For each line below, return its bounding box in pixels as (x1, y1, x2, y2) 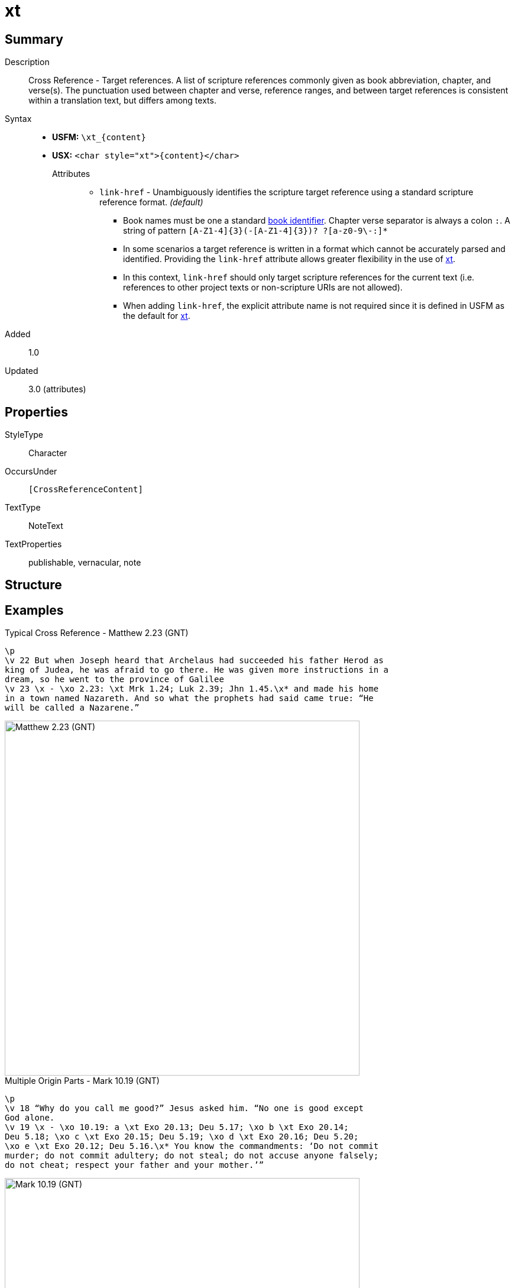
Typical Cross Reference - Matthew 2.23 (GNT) (5, 628, 189, 638)
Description (5, 57, 50, 67)
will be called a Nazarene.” (5, 703, 140, 713)
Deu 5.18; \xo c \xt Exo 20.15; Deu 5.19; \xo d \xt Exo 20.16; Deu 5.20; (5, 1132, 359, 1142)
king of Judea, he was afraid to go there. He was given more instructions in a (5, 665, 389, 675)
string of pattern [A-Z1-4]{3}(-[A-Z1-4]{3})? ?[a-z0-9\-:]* (123, 225, 388, 236)
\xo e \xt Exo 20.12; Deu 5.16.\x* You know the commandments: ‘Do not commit (5, 1141, 379, 1151)
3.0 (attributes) (28, 384, 86, 395)
